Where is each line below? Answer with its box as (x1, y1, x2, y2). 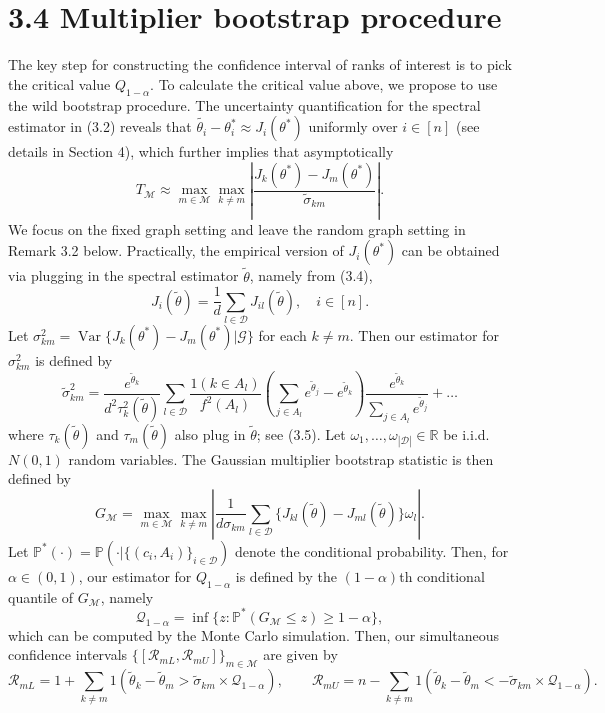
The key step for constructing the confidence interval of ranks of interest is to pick (8, 54, 512, 75)
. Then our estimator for (349, 324, 499, 345)
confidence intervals (8, 644, 128, 665)
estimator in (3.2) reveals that (8, 116, 192, 137)
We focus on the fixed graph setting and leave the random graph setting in (8, 218, 466, 239)
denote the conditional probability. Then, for (235, 540, 509, 561)
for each (258, 324, 307, 345)
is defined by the (235, 565, 337, 586)
